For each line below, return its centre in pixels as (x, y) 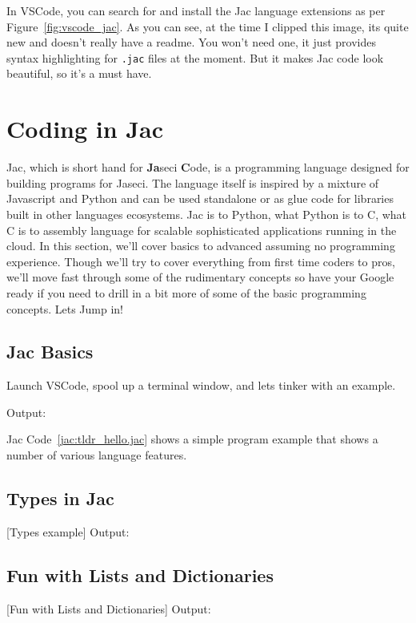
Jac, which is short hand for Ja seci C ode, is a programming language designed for (208, 167)
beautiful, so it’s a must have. (79, 73)
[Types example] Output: (68, 531)
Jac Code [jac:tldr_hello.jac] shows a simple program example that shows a (192, 439)
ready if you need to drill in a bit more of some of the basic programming (186, 292)
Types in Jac (60, 498)
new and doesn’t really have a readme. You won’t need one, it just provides (191, 42)
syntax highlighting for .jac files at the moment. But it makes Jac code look (195, 57)
